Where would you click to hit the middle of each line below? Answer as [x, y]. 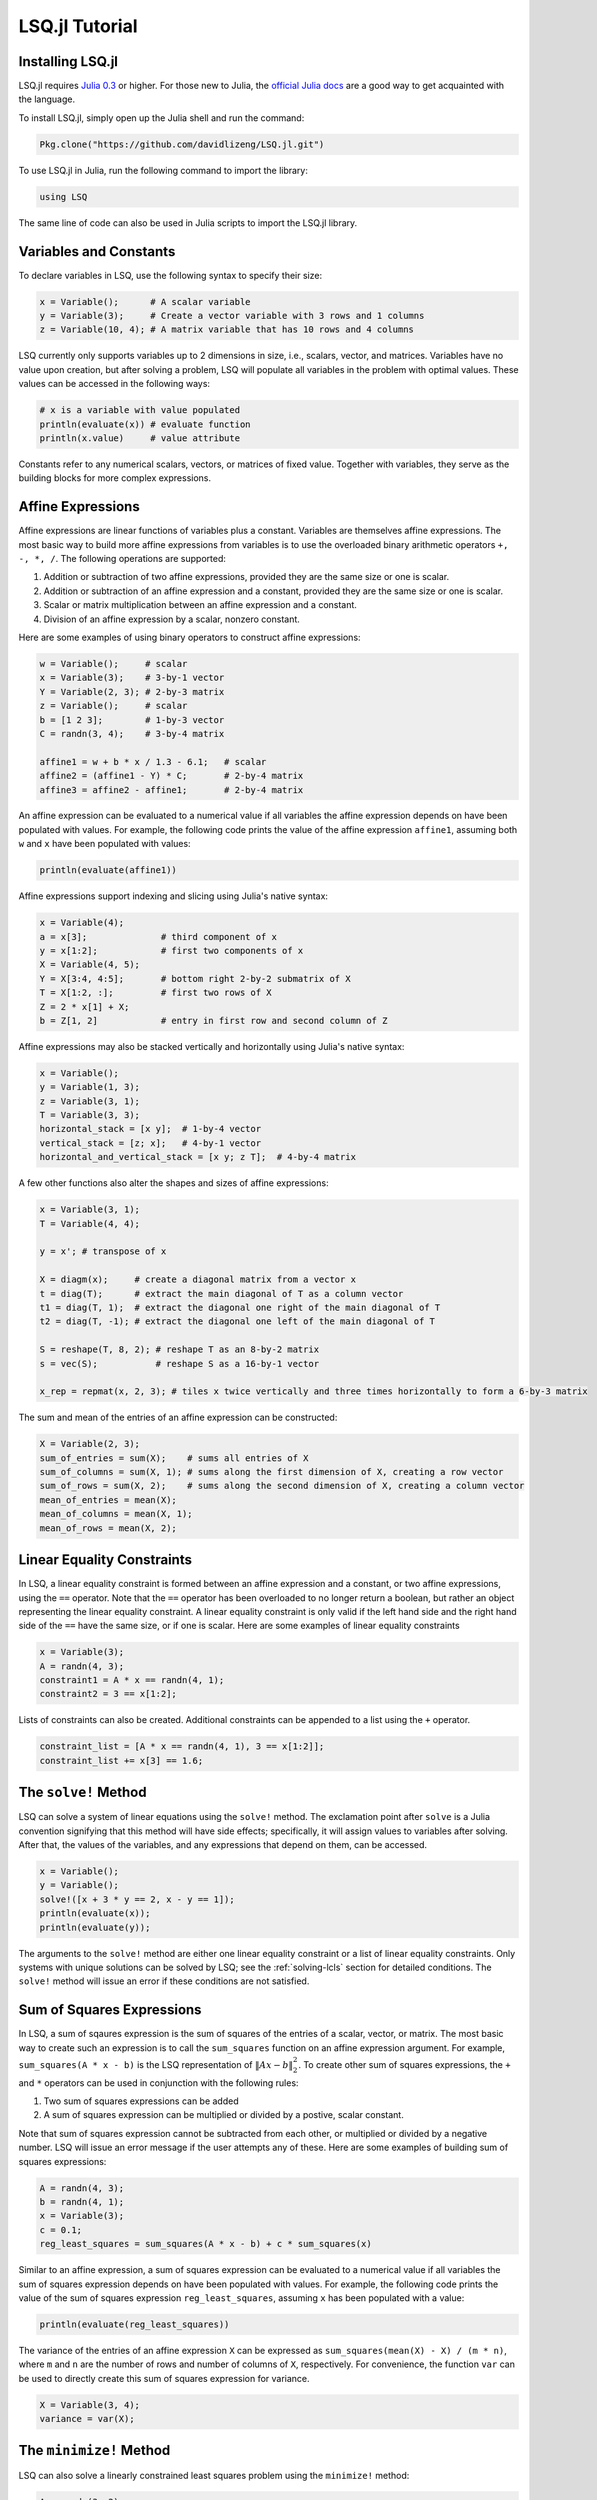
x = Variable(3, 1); [89, 1209]
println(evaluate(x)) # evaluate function [145, 424]
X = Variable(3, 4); [89, 2404]
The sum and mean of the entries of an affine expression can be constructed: [178, 1417]
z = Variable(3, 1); [89, 1101]
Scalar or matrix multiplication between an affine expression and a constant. [200, 605]
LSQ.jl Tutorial [78, 26]
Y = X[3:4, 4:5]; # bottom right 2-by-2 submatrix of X [195, 978]
